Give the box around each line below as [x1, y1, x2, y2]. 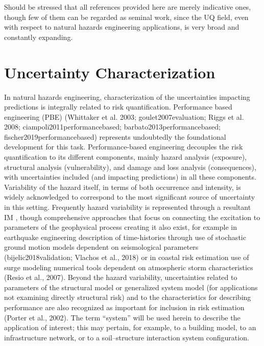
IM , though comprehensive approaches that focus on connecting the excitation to [4, 211, 260, 222]
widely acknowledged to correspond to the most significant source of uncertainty [4, 191, 255, 202]
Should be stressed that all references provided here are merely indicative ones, [4, 2, 251, 12]
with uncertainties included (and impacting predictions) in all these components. [4, 171, 256, 182]
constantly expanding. [4, 31, 73, 42]
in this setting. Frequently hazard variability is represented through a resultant [4, 202, 251, 212]
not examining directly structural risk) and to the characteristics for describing [4, 292, 251, 302]
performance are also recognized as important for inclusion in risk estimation [4, 301, 245, 312]
